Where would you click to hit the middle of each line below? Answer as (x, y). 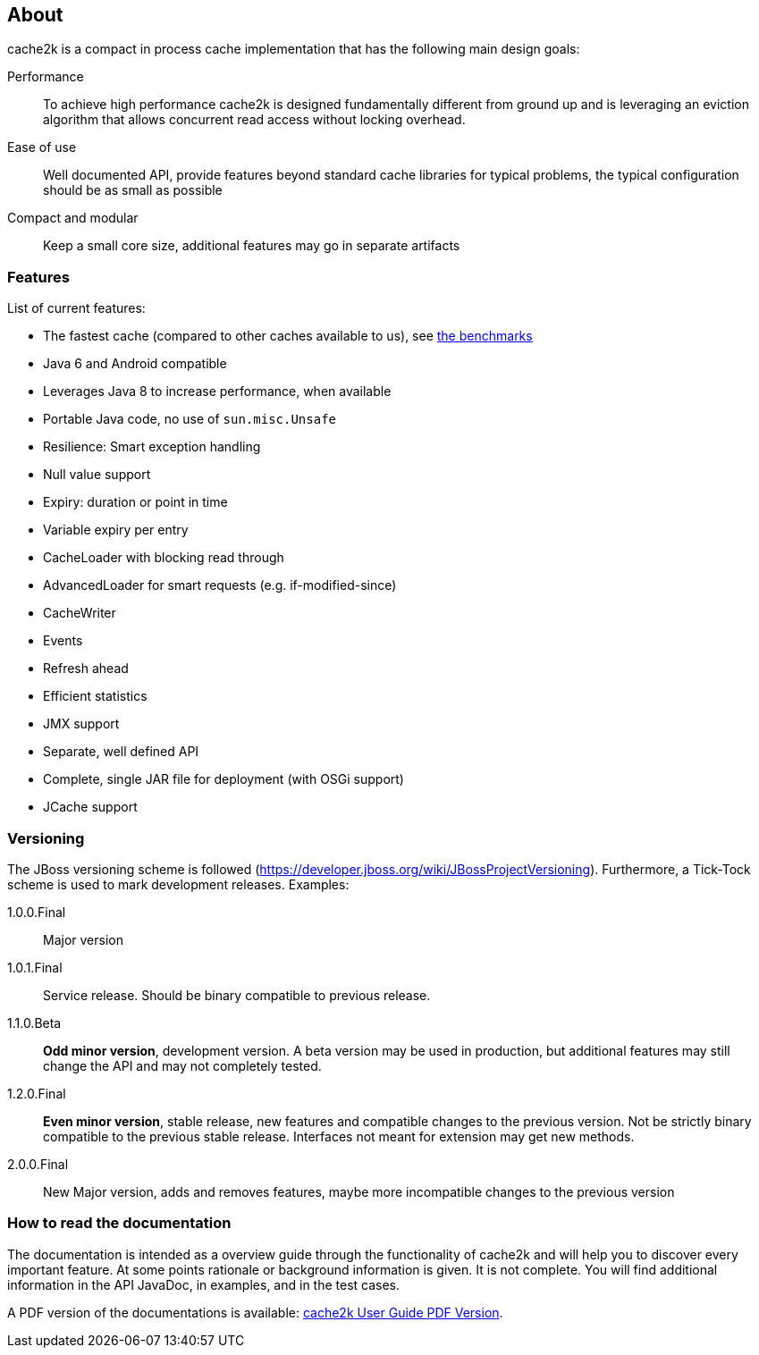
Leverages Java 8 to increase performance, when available (217, 391)
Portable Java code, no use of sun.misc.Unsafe (190, 419)
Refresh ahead (86, 669)
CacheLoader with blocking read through (164, 558)
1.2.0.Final (37, 1093)
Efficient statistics (95, 696)
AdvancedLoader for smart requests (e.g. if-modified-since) (220, 585)
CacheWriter (80, 613)
